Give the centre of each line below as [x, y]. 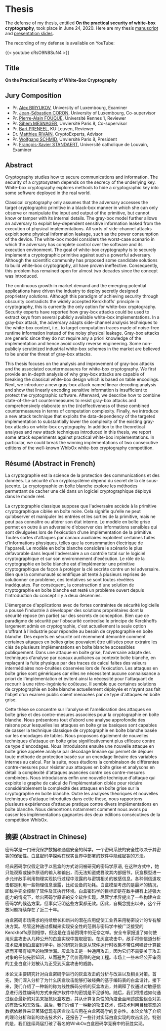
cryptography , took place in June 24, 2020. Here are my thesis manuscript [82, 28]
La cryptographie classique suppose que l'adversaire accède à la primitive [81, 506]
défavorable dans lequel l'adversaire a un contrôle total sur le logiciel [75, 554]
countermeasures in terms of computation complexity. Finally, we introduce [82, 411]
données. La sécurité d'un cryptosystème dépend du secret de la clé [75, 481]
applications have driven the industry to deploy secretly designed [72, 291]
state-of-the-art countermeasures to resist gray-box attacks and [71, 401]
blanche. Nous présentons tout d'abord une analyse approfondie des [75, 720]
